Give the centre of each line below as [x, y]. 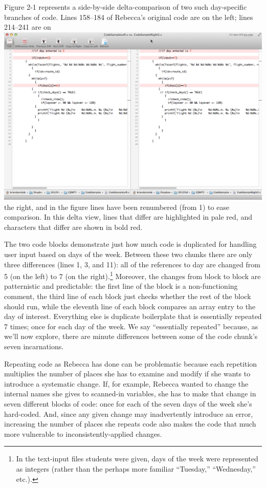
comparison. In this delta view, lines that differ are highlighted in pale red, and [128, 217]
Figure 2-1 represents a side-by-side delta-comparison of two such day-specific [126, 7]
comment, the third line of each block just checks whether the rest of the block [128, 296]
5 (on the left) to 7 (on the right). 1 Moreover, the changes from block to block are [132, 275]
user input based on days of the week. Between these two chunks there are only [128, 254]
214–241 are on [28, 27]
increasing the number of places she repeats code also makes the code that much [130, 424]
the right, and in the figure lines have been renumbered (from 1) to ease [117, 207]
